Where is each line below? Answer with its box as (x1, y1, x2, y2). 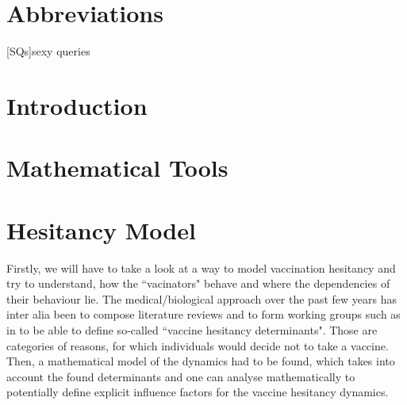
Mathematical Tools (6, 151, 228, 184)
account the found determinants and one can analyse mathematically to (6, 368, 355, 384)
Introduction (6, 89, 148, 121)
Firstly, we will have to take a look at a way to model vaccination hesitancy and (6, 259, 396, 276)
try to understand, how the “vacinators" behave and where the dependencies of (6, 275, 390, 292)
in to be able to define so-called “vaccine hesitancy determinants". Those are (6, 321, 378, 338)
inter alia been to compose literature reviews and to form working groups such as (6, 306, 401, 323)
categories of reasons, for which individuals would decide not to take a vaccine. (6, 337, 389, 353)
